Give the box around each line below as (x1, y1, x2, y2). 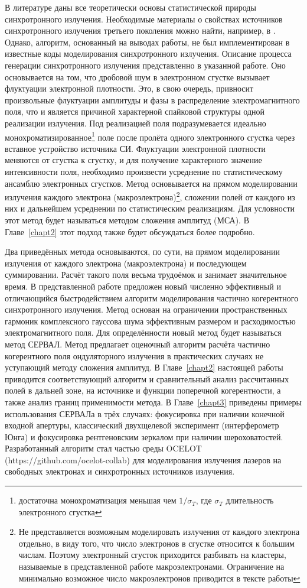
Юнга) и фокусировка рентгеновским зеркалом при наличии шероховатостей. (5, 430, 283, 443)
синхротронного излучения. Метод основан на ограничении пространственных (5, 303, 288, 316)
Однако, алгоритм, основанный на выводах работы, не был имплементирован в (5, 35, 290, 48)
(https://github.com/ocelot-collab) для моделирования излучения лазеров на (5, 453, 282, 466)
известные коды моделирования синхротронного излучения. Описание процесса (5, 47, 292, 60)
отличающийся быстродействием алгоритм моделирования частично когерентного (5, 291, 299, 304)
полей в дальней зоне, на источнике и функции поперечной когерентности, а (5, 384, 281, 397)
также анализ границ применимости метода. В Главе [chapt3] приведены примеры (5, 395, 302, 408)
